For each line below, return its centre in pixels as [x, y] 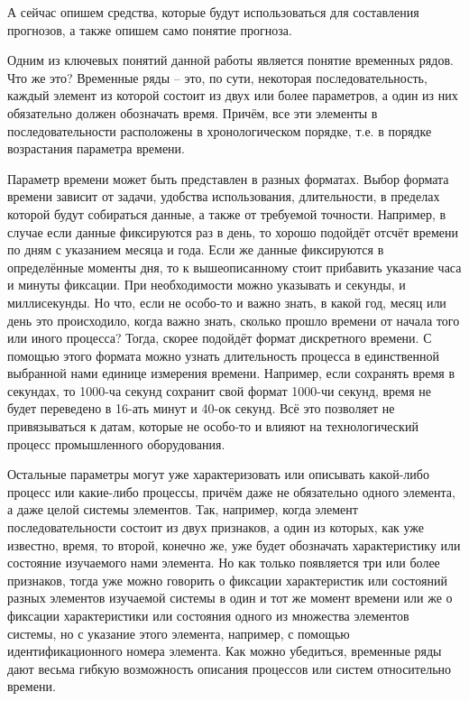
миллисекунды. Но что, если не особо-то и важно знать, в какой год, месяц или [227, 302]
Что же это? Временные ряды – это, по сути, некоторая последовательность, [217, 77]
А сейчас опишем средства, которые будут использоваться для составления [213, 12]
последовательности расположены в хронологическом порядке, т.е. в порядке [220, 130]
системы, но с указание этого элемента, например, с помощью [179, 633]
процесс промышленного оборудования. [116, 443]
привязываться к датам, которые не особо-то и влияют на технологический [213, 426]
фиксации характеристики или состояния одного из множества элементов [208, 615]
